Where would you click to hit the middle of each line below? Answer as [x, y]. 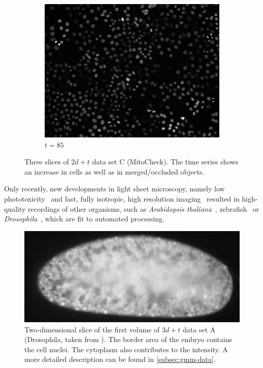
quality [15, 208]
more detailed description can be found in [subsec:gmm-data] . [120, 359]
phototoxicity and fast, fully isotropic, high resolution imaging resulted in [122, 199]
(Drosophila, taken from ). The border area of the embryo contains [128, 339]
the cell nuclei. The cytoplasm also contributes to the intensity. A [126, 349]
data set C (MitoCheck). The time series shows [165, 162]
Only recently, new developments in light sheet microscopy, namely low [114, 189]
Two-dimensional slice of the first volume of [92, 329]
